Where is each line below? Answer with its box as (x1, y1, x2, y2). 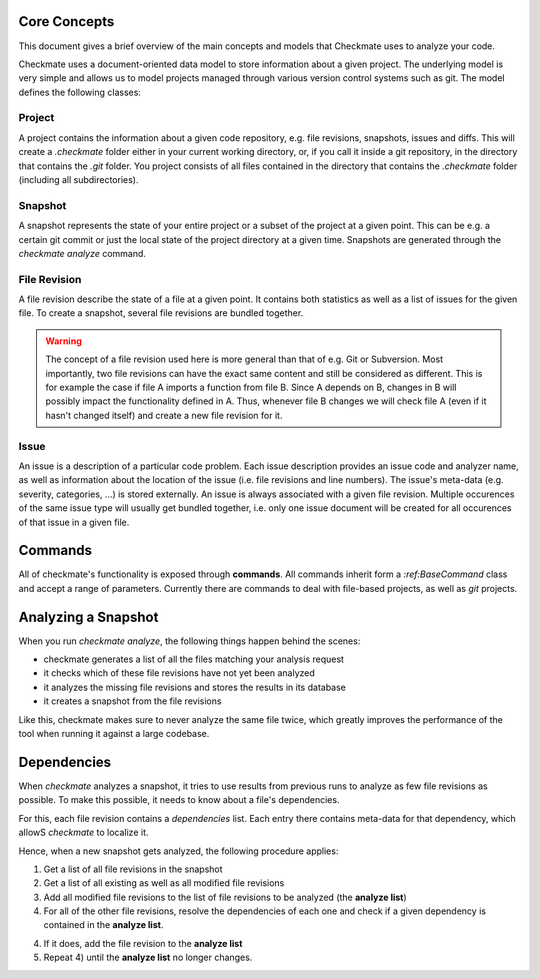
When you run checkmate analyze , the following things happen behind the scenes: (18, 635, 361, 647)
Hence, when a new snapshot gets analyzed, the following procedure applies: (18, 845, 339, 857)
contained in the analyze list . (43, 919, 164, 931)
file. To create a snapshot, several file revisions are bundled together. (18, 307, 304, 319)
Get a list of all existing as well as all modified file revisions (43, 877, 285, 889)
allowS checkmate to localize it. (18, 826, 149, 839)
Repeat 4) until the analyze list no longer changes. (43, 951, 253, 964)
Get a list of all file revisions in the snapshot (43, 863, 224, 875)
